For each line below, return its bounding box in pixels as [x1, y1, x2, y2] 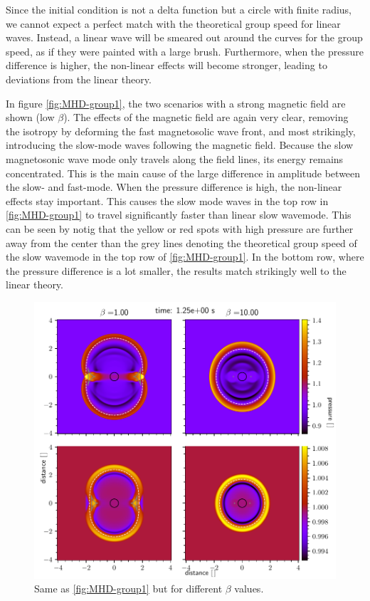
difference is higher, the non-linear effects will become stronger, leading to [6, 58, 327, 73]
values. [234, 581, 264, 596]
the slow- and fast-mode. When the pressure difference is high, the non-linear [6, 179, 342, 194]
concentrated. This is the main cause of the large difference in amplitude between [6, 165, 361, 180]
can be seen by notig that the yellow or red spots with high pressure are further [6, 221, 354, 236]
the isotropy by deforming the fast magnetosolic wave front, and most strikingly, [6, 123, 356, 138]
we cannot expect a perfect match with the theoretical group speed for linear [6, 16, 341, 31]
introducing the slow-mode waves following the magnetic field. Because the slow [6, 137, 354, 152]
